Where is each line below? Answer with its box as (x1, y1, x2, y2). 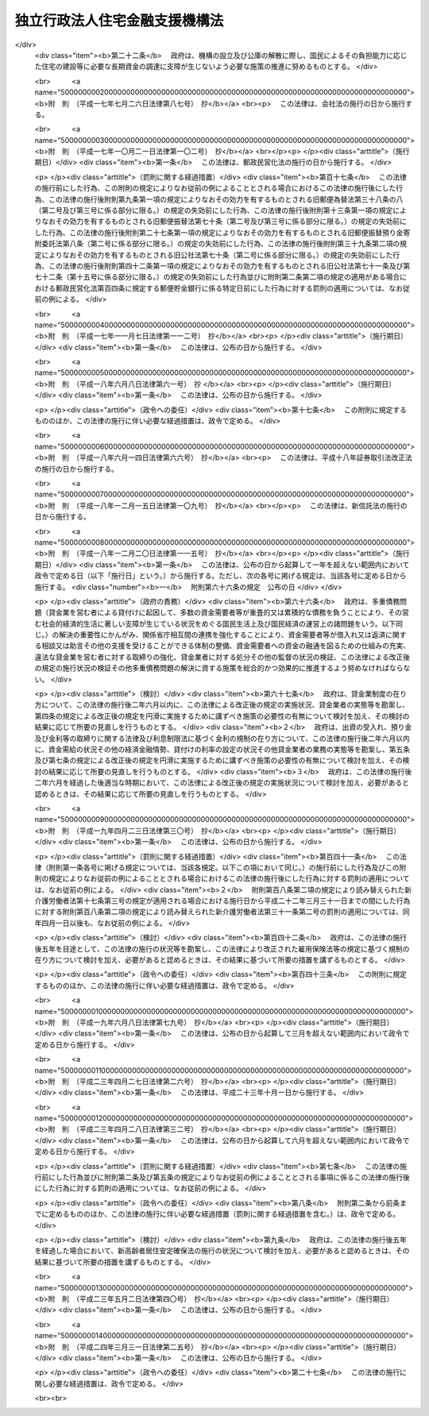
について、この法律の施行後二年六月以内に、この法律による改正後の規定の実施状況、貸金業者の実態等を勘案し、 (41, 700, 410, 710)
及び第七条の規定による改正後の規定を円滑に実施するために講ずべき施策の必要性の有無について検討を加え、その (34, 755, 403, 766)
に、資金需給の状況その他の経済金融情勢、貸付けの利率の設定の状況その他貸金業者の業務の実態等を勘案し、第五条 (34, 744, 411, 754)
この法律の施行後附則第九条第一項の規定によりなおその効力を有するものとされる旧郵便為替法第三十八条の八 (48, 195, 404, 204)
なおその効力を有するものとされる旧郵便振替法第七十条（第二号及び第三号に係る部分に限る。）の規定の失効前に (41, 217, 407, 226)
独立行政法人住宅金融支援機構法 (14, 12, 224, 29)
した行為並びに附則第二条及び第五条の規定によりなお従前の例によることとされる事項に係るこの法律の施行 (55, 1172, 404, 1183)
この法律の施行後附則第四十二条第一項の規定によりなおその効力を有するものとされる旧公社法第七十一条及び (48, 260, 404, 270)
